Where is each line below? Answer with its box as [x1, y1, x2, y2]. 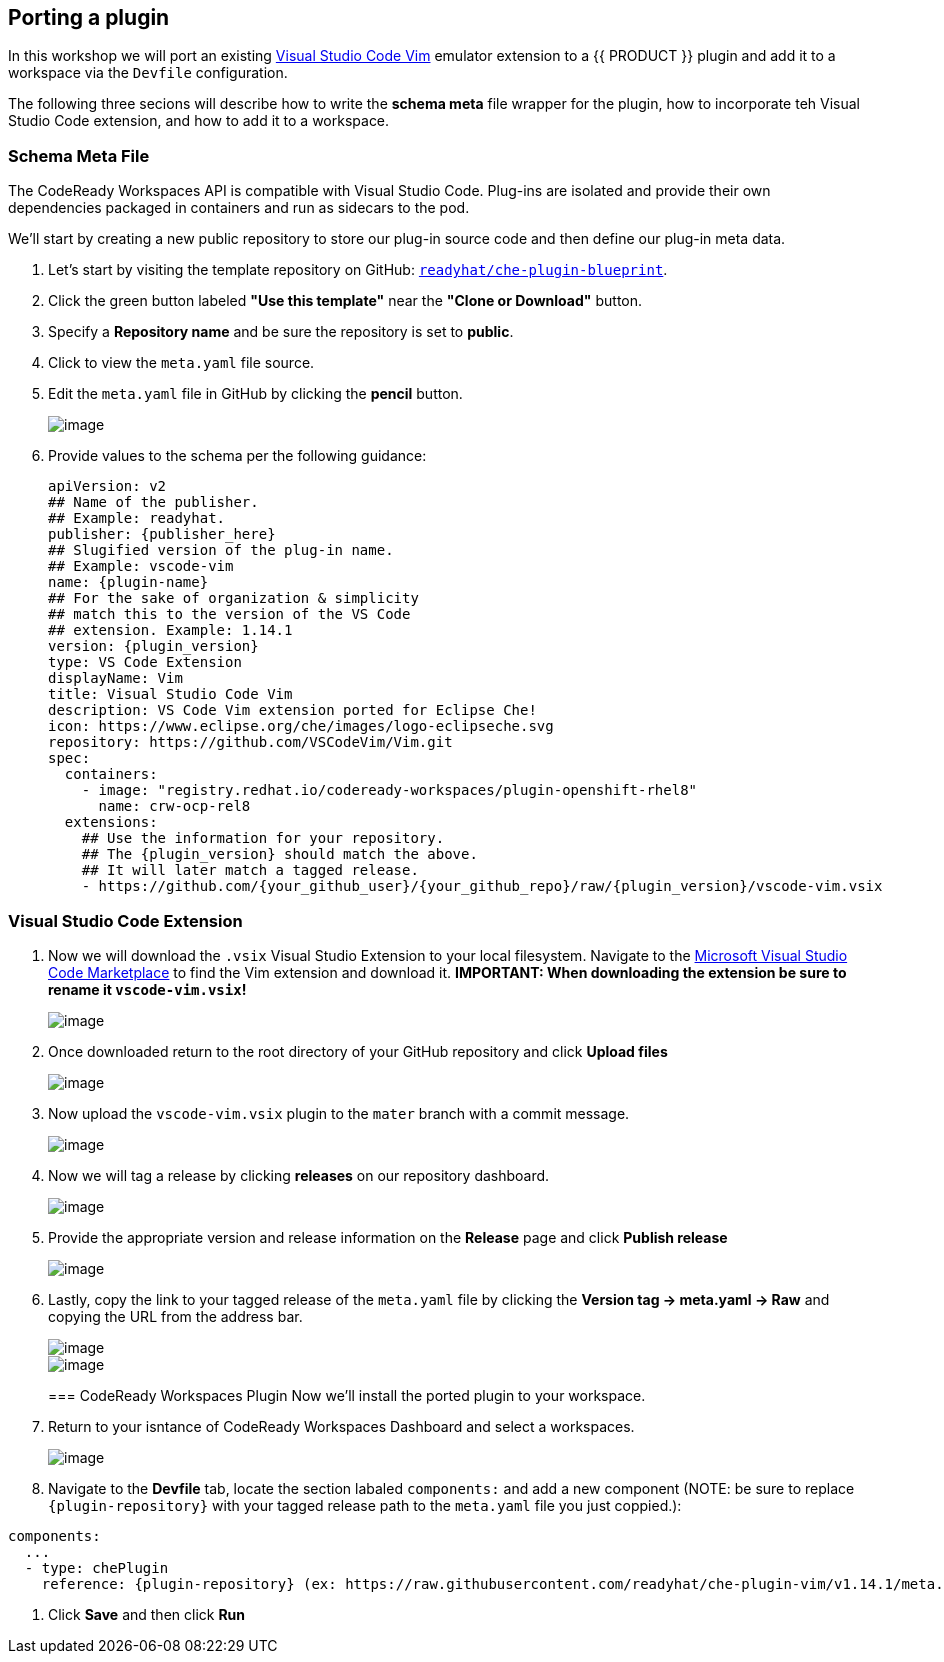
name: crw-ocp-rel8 [98, 798, 251, 815]
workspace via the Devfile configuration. [8, 64, 288, 82]
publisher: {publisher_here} [48, 526, 276, 543]
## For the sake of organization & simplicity [48, 590, 419, 607]
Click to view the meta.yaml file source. [48, 354, 315, 372]
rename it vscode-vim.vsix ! [48, 980, 247, 998]
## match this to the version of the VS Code [48, 606, 411, 623]
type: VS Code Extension [48, 654, 242, 671]
